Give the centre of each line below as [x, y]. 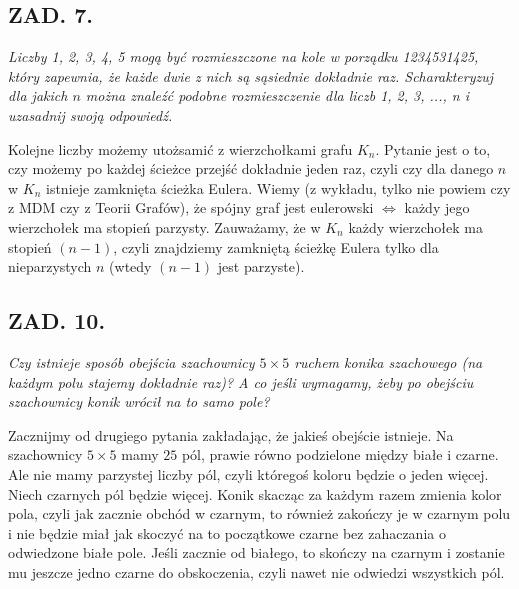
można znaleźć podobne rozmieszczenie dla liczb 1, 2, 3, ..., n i [277, 95]
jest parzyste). [261, 266]
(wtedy [130, 266]
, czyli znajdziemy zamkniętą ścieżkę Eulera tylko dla [276, 246]
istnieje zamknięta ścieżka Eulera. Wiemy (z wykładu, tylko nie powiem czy [278, 187]
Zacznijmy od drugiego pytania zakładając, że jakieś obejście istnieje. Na [231, 434]
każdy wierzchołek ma [415, 226]
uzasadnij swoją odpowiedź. [90, 114]
